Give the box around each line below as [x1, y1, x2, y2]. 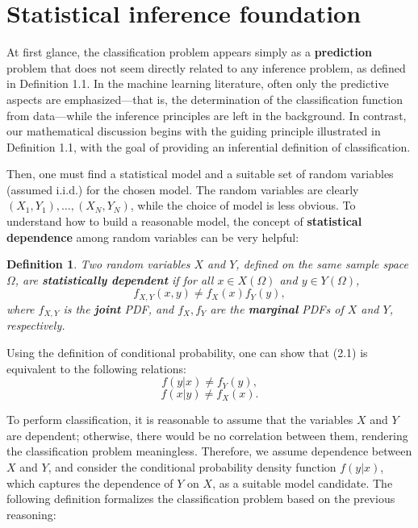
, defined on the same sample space [236, 256, 408, 272]
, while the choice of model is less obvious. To [130, 197, 356, 214]
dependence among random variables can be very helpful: [6, 228, 299, 245]
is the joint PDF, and [63, 300, 174, 317]
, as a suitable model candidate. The [212, 474, 393, 491]
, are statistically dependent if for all [15, 271, 214, 288]
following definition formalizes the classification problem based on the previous [6, 490, 395, 507]
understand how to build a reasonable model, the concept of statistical [6, 213, 362, 230]
